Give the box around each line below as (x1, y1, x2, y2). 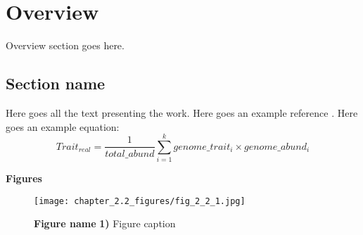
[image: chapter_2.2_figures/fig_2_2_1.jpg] (34, 196, 246, 206)
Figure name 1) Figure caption (34, 216, 176, 231)
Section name (6, 72, 106, 94)
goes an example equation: (6, 119, 120, 134)
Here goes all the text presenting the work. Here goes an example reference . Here (6, 105, 358, 120)
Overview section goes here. (6, 38, 125, 53)
